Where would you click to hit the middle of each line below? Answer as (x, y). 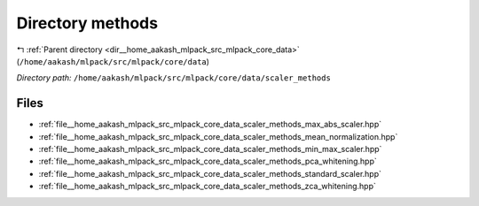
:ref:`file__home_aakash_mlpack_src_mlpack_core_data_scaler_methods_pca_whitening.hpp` (208, 161)
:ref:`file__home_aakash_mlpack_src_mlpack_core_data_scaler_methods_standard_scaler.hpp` (210, 173)
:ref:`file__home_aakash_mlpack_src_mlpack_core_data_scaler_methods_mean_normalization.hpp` (218, 136)
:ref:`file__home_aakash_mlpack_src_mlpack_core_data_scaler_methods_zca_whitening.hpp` (208, 187)
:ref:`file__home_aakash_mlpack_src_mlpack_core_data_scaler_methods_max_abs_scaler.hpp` (210, 125)
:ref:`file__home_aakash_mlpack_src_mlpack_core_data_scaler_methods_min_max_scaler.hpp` (210, 149)
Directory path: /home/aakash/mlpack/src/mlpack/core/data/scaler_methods (174, 78)
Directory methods (87, 23)
